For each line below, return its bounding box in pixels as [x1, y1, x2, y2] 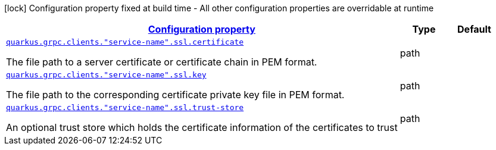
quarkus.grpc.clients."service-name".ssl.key [6, 70, 207, 79]
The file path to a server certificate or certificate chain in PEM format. [6, 56, 317, 68]
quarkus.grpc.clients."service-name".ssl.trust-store [6, 103, 244, 112]
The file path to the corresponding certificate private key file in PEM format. [6, 89, 345, 101]
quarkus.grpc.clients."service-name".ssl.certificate [6, 37, 244, 46]
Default [457, 23, 491, 35]
